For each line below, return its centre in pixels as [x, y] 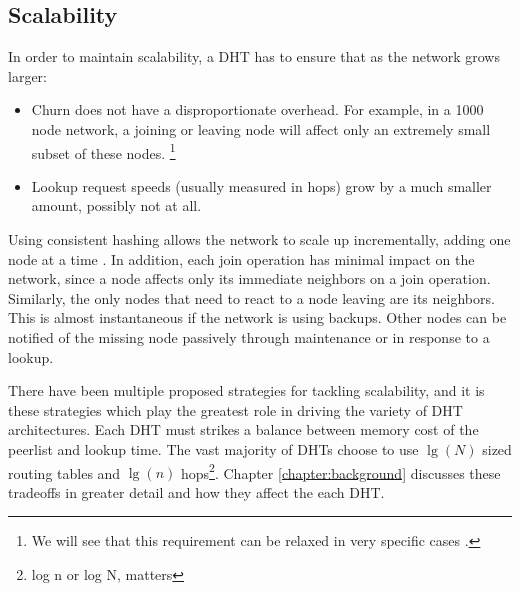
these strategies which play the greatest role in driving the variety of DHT [235, 409]
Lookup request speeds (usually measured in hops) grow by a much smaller [261, 185]
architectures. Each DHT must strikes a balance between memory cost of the [243, 429]
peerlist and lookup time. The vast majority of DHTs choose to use [213, 448]
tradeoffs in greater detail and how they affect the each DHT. [196, 491]
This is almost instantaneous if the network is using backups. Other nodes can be [257, 317]
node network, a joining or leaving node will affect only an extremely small [261, 128]
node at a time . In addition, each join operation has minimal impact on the [241, 258]
